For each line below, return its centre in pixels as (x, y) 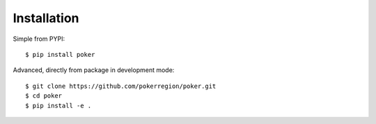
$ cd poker (44, 96)
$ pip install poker (60, 54)
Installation (46, 18)
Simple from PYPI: (39, 39)
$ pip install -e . (58, 105)
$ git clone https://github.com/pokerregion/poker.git (121, 86)
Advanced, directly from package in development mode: (94, 70)
